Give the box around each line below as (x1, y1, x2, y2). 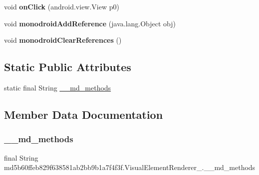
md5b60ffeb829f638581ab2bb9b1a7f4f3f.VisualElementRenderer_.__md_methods (4, 162, 256, 173)
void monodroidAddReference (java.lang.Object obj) (4, 18, 176, 28)
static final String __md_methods (4, 82, 111, 92)
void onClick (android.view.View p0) (4, 1, 119, 11)
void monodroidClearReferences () (4, 35, 122, 45)
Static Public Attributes (4, 59, 131, 75)
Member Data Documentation (4, 106, 163, 122)
